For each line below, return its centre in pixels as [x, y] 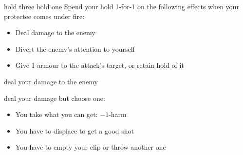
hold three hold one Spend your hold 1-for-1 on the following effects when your [121, 6]
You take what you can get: [56, 114]
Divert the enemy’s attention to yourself [75, 48]
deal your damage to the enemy [51, 81]
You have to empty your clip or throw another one [91, 147]
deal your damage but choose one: [55, 98]
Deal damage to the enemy [55, 32]
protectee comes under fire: [44, 16]
